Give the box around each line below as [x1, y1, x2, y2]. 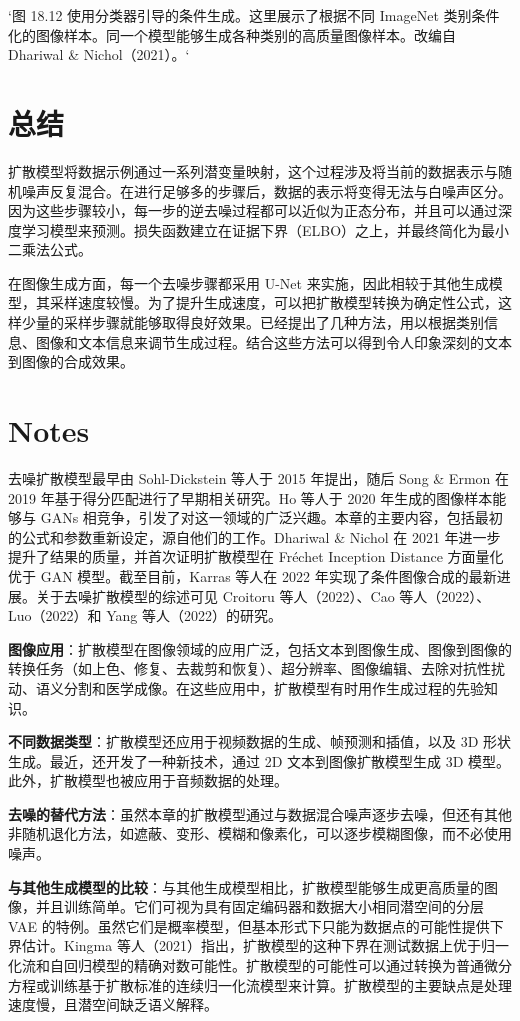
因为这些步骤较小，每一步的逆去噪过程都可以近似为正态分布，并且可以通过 [8, 200, 498, 221]
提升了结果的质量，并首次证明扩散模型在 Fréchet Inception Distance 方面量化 [8, 546, 504, 567]
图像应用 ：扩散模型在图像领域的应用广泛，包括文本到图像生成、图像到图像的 [8, 638, 512, 659]
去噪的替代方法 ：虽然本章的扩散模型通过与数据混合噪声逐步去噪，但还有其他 [8, 803, 512, 824]
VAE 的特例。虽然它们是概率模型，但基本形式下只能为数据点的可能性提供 [8, 915, 490, 936]
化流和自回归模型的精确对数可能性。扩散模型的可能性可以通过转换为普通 [8, 955, 484, 976]
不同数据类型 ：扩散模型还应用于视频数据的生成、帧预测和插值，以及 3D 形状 [8, 731, 512, 752]
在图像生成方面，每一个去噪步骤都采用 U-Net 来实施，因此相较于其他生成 [8, 272, 489, 293]
